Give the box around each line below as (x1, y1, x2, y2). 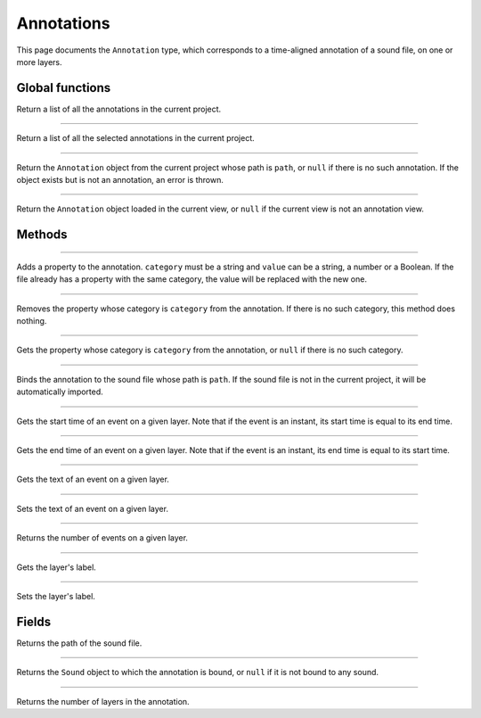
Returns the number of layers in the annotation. (16, 696, 191, 706)
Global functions (16, 80, 111, 95)
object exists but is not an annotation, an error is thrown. (16, 175, 224, 186)
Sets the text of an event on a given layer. (16, 503, 169, 514)
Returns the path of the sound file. (16, 638, 143, 648)
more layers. (16, 56, 62, 67)
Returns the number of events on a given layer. (16, 532, 189, 543)
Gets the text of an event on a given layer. (16, 474, 169, 485)
